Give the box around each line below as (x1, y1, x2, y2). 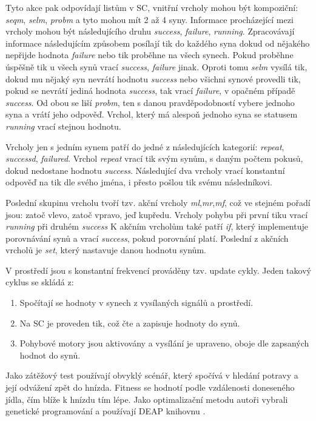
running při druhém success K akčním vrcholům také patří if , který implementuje (5, 220, 308, 233)
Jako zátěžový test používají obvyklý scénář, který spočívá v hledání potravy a (5, 369, 298, 382)
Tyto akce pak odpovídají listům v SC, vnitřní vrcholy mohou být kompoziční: (5, 1, 298, 13)
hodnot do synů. (19, 348, 81, 361)
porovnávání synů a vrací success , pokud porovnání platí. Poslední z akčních (5, 231, 289, 244)
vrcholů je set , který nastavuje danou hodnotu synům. (5, 244, 206, 256)
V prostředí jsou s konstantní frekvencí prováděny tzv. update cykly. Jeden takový (5, 264, 311, 276)
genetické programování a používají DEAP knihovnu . (5, 405, 206, 417)
